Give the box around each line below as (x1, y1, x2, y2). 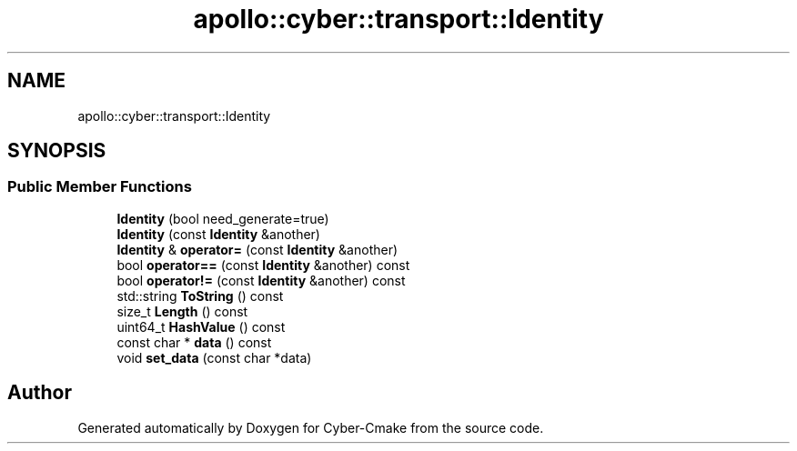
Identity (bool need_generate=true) (116, 210, 329, 226)
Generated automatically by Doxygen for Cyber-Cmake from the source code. (77, 419, 544, 436)
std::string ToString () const (116, 287, 284, 304)
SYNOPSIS (7, 139, 106, 163)
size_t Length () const (116, 303, 248, 319)
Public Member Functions (7, 177, 192, 196)
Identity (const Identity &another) (116, 225, 320, 242)
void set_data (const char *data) (116, 349, 312, 366)
